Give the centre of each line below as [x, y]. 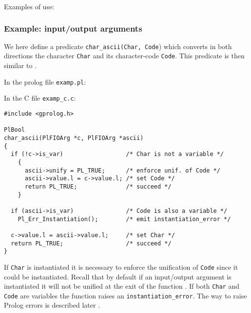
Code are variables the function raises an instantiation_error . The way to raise [125, 295]
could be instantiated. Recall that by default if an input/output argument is [118, 276]
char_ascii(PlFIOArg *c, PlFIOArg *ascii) [74, 138]
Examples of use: [29, 6]
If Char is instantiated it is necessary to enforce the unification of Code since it [121, 267]
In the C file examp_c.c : [40, 98]
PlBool [14, 130]
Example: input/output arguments [73, 28]
